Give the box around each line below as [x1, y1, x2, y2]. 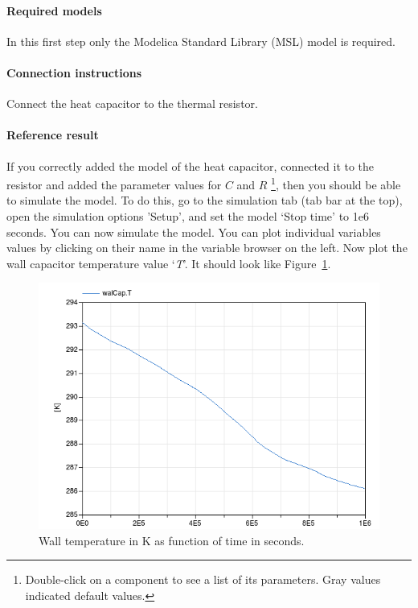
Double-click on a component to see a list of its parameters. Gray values [25, 571, 381, 588]
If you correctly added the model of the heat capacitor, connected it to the [6, 157, 375, 174]
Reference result [6, 126, 99, 143]
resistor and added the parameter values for [6, 176, 222, 192]
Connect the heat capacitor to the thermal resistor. [6, 95, 258, 112]
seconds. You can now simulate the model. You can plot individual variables [6, 223, 381, 240]
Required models [6, 2, 102, 19]
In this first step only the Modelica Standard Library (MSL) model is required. [6, 32, 395, 49]
